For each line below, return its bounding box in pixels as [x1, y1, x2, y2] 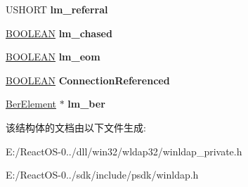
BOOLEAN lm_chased [6, 25, 112, 40]
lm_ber [67, 96, 105, 111]
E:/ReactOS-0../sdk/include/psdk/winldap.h [6, 167, 199, 182]
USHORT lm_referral [6, 2, 108, 16]
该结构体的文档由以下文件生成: [6, 120, 146, 134]
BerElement [6, 96, 56, 111]
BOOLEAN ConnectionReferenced [6, 72, 170, 87]
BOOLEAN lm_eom [6, 49, 100, 64]
